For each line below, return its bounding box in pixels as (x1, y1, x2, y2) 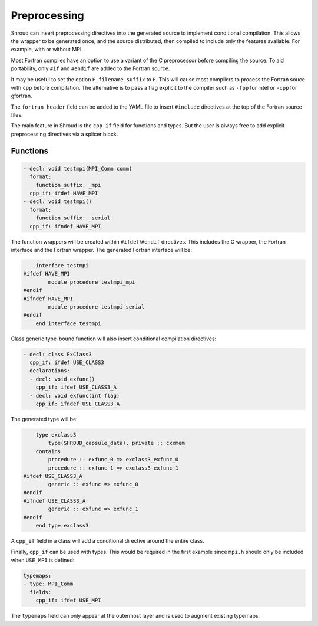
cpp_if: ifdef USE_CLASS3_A (35, 384, 117, 391)
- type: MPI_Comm (23, 581, 74, 587)
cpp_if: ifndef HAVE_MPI (29, 223, 101, 230)
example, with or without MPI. (11, 46, 84, 53)
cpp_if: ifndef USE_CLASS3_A (35, 400, 120, 407)
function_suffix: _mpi (35, 182, 101, 188)
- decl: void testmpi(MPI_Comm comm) (23, 165, 132, 172)
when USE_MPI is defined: (11, 556, 75, 563)
